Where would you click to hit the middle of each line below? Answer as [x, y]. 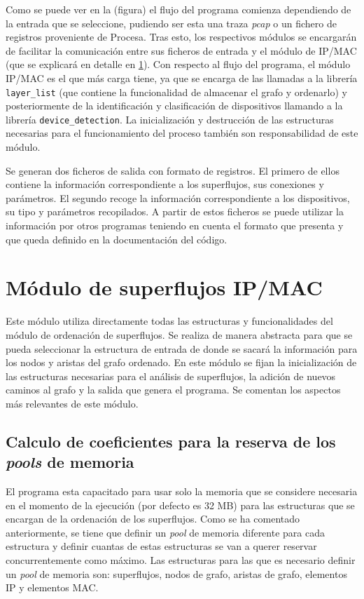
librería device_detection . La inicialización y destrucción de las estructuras [170, 119]
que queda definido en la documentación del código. [117, 239]
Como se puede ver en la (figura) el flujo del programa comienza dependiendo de [178, 9]
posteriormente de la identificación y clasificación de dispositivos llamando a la [174, 106]
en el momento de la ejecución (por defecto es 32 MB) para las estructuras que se [180, 505]
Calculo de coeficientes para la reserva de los [171, 441]
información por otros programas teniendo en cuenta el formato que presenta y [175, 226]
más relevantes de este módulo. [72, 403]
